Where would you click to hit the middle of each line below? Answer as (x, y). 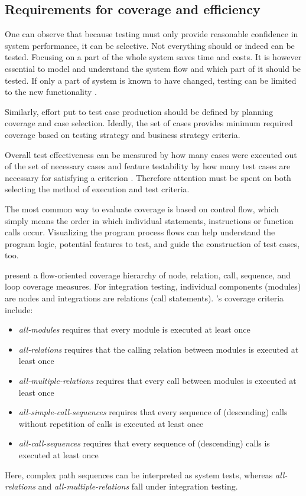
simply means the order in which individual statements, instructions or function (149, 220)
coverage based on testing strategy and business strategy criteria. (123, 134)
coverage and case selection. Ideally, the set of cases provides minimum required (149, 123)
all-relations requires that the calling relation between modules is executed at (159, 349)
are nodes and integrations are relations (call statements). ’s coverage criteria (144, 298)
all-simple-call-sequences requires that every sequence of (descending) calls (153, 412)
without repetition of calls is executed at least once (111, 423)
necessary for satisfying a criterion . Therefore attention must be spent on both (148, 177)
